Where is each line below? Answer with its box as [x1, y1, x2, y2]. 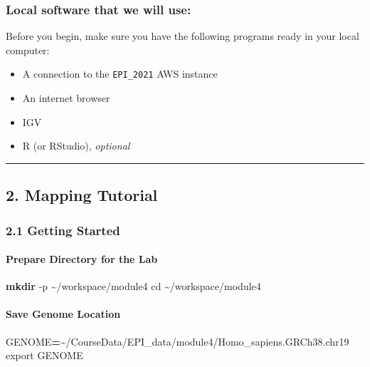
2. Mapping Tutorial [6, 184, 158, 206]
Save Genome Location [6, 306, 121, 321]
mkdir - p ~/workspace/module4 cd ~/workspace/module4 [6, 279, 261, 294]
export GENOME [6, 348, 83, 363]
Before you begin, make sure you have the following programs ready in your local [6, 29, 359, 43]
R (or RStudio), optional [22, 138, 130, 153]
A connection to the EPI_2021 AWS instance [22, 66, 218, 81]
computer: [6, 42, 50, 57]
